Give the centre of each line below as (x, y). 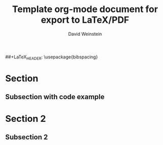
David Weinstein (85, 34)
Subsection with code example (55, 97)
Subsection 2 (27, 137)
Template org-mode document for (85, 9)
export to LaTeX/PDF (85, 20)
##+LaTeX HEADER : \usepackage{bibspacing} (52, 57)
